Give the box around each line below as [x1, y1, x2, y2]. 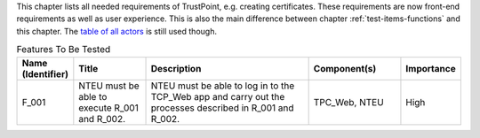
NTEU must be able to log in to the [150, 80, 295, 92]
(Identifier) [21, 67, 68, 80]
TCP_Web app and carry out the [150, 90, 285, 103]
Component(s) [313, 62, 377, 74]
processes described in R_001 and [150, 102, 294, 114]
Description [150, 62, 202, 74]
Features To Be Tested [16, 43, 111, 56]
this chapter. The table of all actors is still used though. [16, 26, 218, 36]
